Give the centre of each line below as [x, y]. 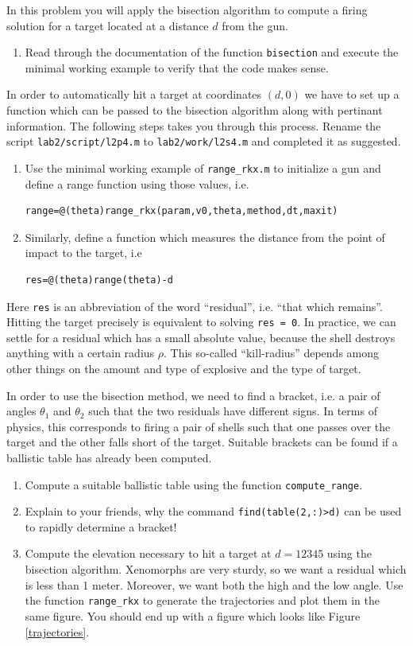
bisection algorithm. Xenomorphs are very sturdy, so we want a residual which [216, 569]
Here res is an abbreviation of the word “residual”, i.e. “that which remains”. [195, 306]
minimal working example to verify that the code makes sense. [177, 67]
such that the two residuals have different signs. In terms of [233, 411]
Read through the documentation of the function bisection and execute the [212, 52]
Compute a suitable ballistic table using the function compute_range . [194, 484]
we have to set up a [352, 94]
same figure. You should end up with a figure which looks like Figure [193, 615]
